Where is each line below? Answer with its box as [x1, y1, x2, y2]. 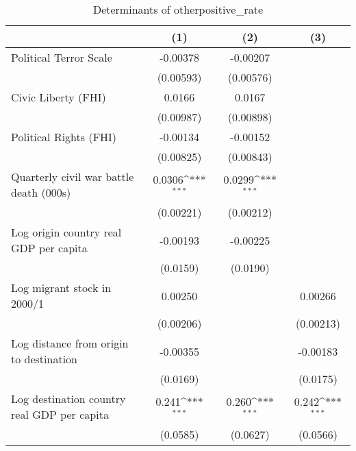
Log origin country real [11, 224, 122, 240]
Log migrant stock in [11, 280, 112, 295]
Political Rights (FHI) [11, 129, 117, 145]
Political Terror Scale [11, 49, 112, 65]
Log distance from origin [11, 335, 129, 351]
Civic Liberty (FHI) [11, 89, 106, 105]
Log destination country [11, 391, 126, 406]
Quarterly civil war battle [11, 169, 134, 184]
